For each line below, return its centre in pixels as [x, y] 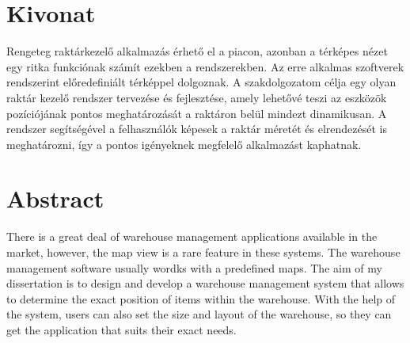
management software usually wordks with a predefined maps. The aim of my [194, 267]
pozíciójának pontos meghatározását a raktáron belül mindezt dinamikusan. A [197, 113]
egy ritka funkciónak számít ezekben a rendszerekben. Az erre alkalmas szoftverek [205, 66]
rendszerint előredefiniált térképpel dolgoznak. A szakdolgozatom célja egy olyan [201, 82]
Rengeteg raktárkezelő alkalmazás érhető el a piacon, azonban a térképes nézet [197, 51]
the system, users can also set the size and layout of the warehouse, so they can [199, 314]
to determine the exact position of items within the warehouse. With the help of [201, 298]
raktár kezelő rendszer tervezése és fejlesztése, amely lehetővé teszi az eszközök [197, 97]
